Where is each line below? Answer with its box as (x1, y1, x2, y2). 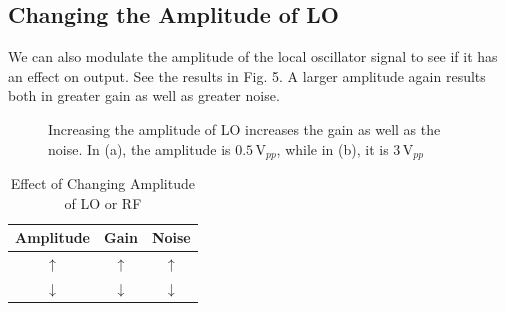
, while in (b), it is (276, 138, 389, 159)
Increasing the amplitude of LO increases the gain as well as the (48, 118, 441, 139)
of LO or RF (64, 192, 142, 213)
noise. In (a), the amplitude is (48, 138, 231, 159)
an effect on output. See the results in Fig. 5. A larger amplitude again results (8, 65, 486, 86)
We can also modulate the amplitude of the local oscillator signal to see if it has (8, 46, 498, 67)
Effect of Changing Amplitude (10, 173, 195, 194)
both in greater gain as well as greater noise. (8, 85, 280, 106)
